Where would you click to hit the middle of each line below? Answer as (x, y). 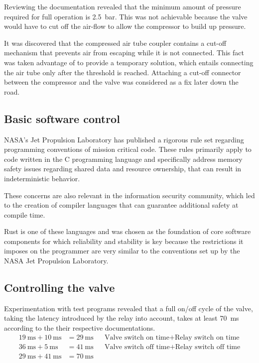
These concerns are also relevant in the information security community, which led (129, 195)
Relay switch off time (208, 347)
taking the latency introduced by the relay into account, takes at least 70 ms (122, 318)
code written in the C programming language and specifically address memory (123, 159)
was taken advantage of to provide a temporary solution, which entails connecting (129, 62)
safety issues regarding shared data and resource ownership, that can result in (123, 169)
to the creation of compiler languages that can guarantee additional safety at (121, 205)
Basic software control (62, 118)
